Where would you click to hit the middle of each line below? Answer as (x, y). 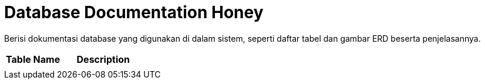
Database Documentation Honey (134, 12)
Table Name (33, 59)
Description (103, 59)
